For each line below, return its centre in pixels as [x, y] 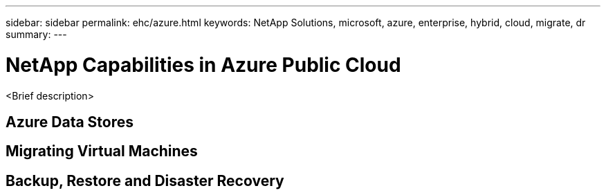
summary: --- [36, 34]
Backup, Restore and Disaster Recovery [145, 180]
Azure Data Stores [70, 122]
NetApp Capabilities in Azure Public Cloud [203, 65]
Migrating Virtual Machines [102, 151]
